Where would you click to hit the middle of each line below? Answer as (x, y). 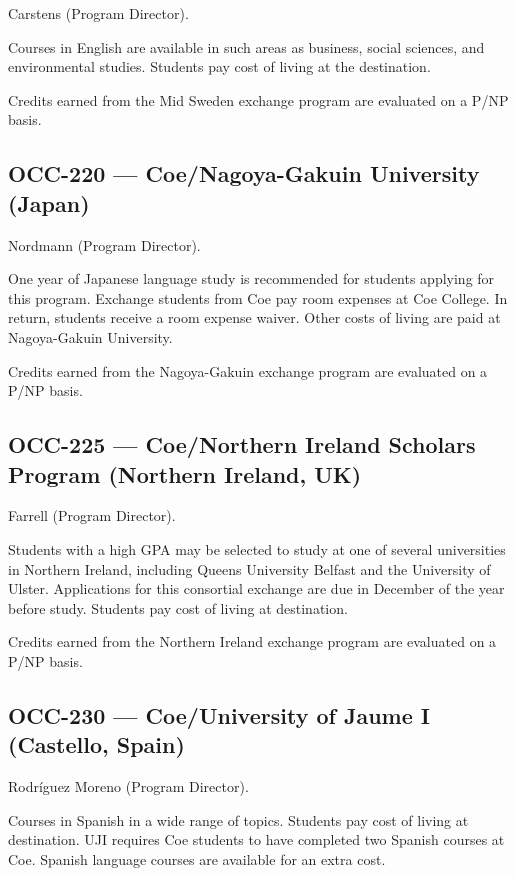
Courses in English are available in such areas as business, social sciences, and (246, 46)
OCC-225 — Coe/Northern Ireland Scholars (242, 444)
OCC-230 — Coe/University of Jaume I (219, 714)
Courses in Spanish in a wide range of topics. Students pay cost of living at (238, 819)
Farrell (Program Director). (92, 515)
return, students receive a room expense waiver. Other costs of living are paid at (254, 317)
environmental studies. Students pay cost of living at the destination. (219, 66)
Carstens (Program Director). (98, 13)
